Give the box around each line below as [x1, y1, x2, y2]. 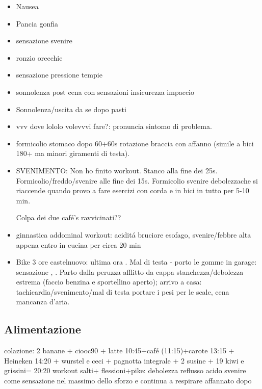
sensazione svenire [16, 35, 72, 46]
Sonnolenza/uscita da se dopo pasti [16, 103, 126, 114]
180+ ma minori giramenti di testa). [16, 148, 130, 159]
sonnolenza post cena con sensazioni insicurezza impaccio [16, 86, 195, 97]
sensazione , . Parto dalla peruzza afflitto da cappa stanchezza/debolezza [16, 266, 244, 277]
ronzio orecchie [16, 52, 63, 63]
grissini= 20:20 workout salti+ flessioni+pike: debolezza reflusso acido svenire [4, 365, 246, 376]
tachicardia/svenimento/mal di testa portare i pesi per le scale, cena [16, 286, 229, 297]
